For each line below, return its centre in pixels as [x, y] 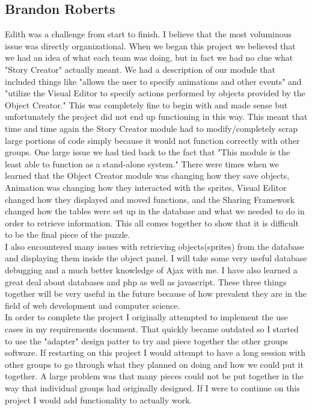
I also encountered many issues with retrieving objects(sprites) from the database [154, 246]
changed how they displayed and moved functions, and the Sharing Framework [150, 199]
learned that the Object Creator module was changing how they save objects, [147, 175]
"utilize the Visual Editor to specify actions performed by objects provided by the [155, 93]
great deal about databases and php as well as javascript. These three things [146, 281]
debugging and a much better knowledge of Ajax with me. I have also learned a [151, 270]
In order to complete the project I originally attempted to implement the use [146, 317]
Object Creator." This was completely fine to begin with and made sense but [146, 104]
